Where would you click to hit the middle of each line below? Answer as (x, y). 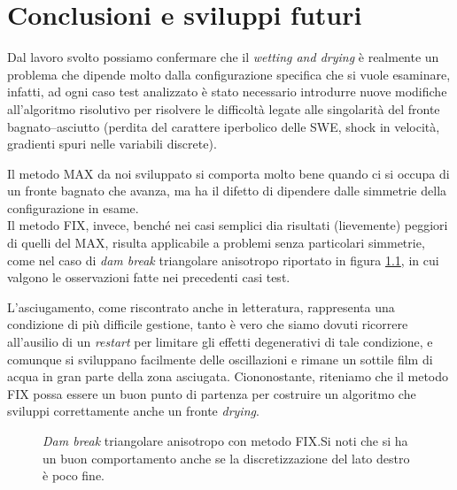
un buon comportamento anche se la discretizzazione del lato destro (226, 458)
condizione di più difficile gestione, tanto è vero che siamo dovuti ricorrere (208, 324)
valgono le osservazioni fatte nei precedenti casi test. (149, 277)
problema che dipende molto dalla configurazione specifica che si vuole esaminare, (229, 74)
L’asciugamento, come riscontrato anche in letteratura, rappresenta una (201, 306)
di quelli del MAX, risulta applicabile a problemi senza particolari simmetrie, (216, 243)
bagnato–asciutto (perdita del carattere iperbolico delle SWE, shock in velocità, (224, 126)
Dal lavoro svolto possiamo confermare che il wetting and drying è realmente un (223, 57)
